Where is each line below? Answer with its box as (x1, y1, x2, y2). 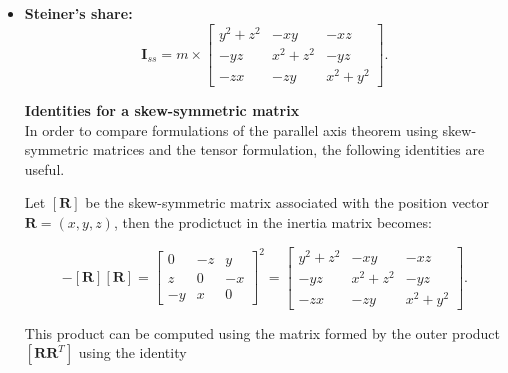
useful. (24, 158, 65, 179)
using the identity (78, 342, 187, 363)
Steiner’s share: (24, 3, 133, 23)
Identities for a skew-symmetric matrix (24, 99, 300, 120)
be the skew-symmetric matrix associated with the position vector (85, 192, 490, 213)
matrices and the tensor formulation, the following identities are (92, 139, 485, 160)
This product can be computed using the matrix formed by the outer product (24, 322, 501, 343)
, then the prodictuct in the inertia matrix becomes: (113, 211, 432, 232)
